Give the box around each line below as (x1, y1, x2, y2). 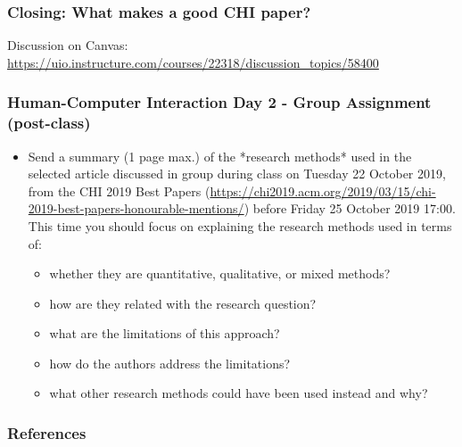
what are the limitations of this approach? (49, 324, 280, 343)
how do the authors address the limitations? (49, 353, 291, 372)
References (7, 422, 87, 443)
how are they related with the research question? (49, 294, 317, 312)
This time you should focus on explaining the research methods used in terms (28, 216, 452, 235)
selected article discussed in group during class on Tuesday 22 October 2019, (28, 164, 446, 183)
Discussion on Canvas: (7, 36, 128, 54)
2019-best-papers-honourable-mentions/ (28, 199, 244, 218)
